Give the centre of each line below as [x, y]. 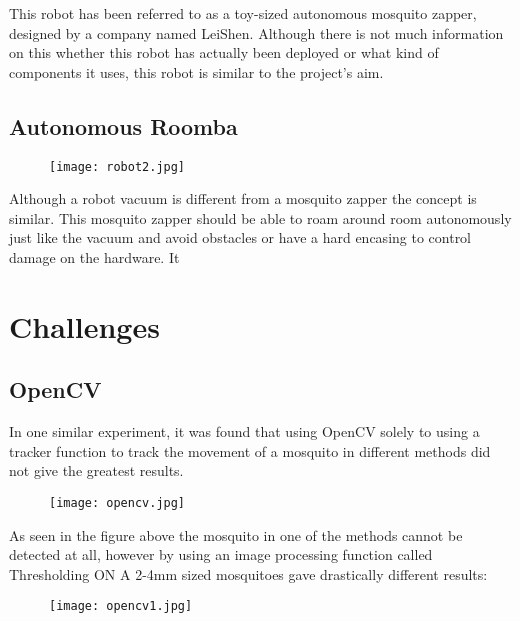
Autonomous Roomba [123, 125]
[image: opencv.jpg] [117, 502]
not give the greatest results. [96, 470]
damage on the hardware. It [94, 257]
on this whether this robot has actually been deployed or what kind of [224, 52]
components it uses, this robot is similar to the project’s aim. [196, 71]
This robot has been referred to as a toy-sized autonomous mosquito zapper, [243, 13]
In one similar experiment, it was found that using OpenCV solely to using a [244, 431]
